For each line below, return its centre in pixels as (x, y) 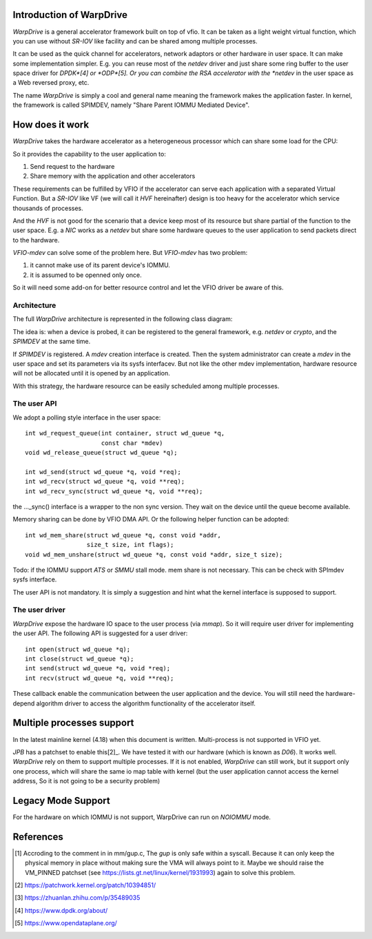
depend (24, 703)
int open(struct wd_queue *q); (78, 649)
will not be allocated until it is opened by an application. (91, 373)
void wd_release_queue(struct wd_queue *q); (102, 453)
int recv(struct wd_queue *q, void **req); (100, 678)
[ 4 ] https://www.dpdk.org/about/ (61, 910)
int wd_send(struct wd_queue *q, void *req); (103, 472)
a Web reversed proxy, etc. (51, 83)
